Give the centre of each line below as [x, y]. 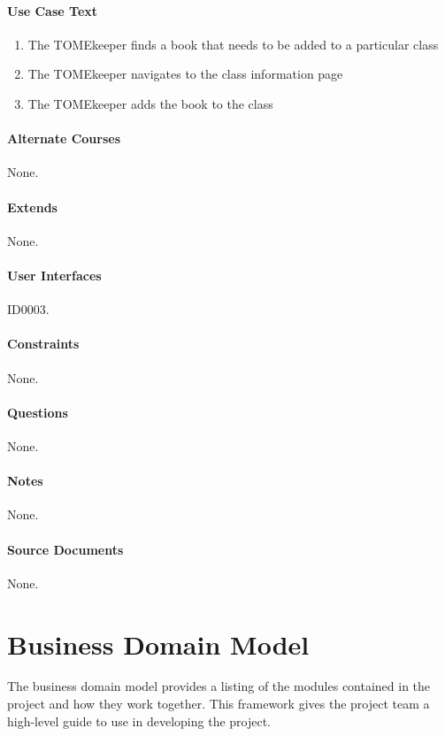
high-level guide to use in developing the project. [139, 721]
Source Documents [65, 549]
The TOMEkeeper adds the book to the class [150, 103]
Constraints [43, 344]
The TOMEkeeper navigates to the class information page [185, 74]
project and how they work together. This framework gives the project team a [219, 704]
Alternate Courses [64, 138]
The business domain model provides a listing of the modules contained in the [219, 686]
